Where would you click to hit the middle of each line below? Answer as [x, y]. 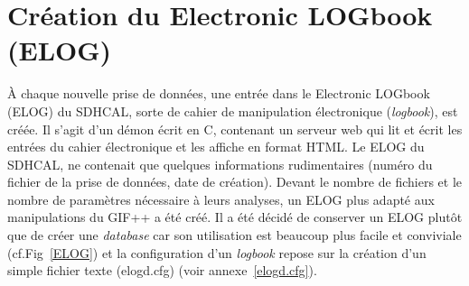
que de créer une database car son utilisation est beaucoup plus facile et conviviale [234, 235]
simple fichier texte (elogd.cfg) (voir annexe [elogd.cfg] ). [162, 270]
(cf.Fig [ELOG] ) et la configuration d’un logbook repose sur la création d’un [217, 252]
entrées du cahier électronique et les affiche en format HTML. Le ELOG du [216, 147]
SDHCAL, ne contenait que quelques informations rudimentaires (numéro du [220, 164]
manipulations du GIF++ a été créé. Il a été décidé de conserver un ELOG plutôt [235, 217]
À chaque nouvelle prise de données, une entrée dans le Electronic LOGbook [219, 93]
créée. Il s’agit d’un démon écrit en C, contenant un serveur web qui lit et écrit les [235, 129]
